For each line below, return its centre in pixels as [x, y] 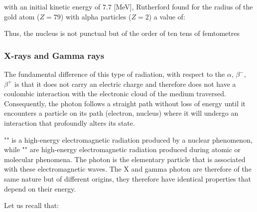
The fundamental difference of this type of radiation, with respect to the [115, 74]
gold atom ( [22, 16]
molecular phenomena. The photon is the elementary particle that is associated [125, 159]
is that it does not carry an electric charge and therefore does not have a [125, 84]
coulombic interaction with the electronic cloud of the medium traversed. [115, 94]
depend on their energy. [40, 188]
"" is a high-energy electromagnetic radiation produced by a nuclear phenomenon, [128, 139]
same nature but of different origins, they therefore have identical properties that [128, 178]
